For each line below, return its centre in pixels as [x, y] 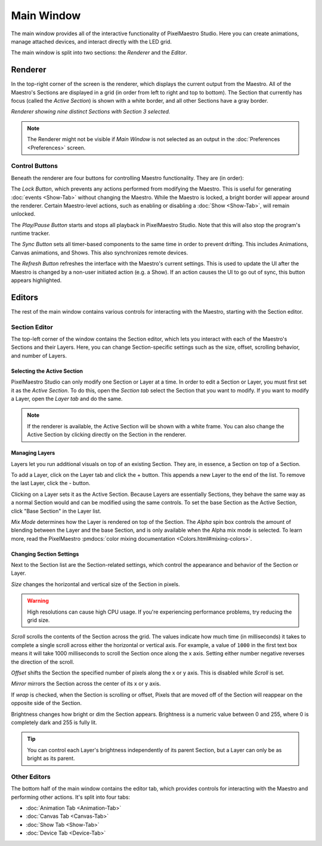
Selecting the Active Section [47, 371]
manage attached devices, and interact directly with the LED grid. [92, 41]
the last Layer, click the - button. [51, 483]
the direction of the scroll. [43, 662]
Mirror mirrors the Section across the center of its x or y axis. [86, 683]
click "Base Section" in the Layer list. [56, 511]
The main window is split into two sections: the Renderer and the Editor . [99, 53]
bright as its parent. [51, 758]
